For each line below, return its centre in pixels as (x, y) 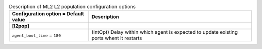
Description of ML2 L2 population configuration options (72, 7)
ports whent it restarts (117, 38)
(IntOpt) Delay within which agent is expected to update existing (164, 32)
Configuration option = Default (48, 14)
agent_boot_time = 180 (36, 35)
